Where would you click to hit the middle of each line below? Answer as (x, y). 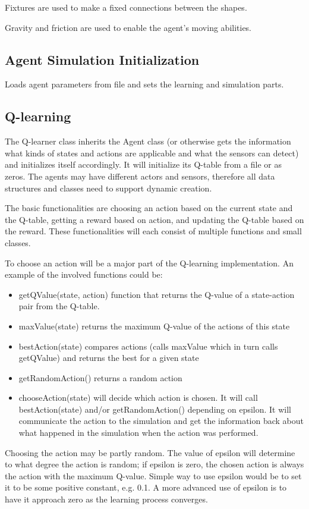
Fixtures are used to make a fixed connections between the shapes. (126, 7)
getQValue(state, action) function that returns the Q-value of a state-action (157, 294)
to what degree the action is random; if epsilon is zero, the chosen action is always (154, 464)
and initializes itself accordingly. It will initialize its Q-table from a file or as (143, 164)
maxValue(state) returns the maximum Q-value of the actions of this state (154, 326)
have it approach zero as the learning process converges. (106, 499)
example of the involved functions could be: (84, 274)
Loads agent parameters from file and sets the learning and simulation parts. (144, 84)
